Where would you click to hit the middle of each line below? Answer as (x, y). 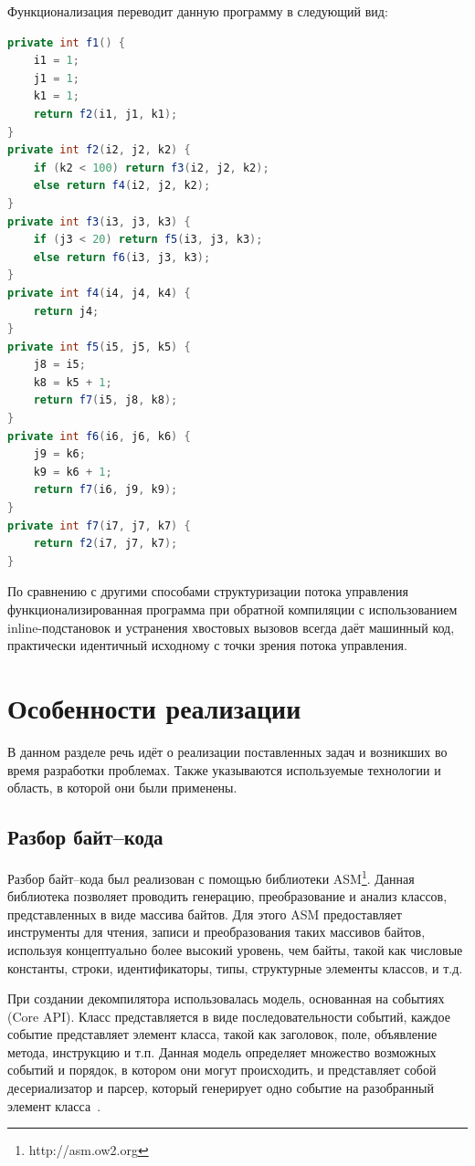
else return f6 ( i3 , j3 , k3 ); (122, 257)
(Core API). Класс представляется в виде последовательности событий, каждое (229, 1016)
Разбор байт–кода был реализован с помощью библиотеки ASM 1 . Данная (211, 877)
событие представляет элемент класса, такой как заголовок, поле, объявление (222, 1034)
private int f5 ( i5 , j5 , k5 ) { (99, 347)
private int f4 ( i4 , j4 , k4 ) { (99, 293)
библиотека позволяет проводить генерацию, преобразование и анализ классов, (227, 896)
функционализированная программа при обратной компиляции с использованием (232, 609)
